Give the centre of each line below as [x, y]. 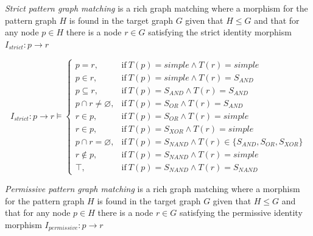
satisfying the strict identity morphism [220, 32]
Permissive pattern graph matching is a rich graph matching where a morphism [153, 189]
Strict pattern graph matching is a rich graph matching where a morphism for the [156, 8]
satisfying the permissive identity [241, 213]
